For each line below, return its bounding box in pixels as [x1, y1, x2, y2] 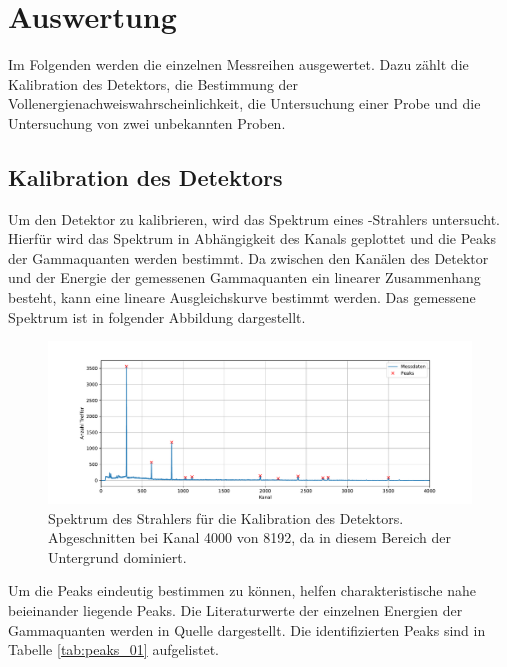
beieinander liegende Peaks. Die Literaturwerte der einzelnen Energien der [8, 599, 463, 620]
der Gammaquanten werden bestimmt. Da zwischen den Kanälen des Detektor [8, 247, 489, 268]
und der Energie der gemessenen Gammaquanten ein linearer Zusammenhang [8, 267, 481, 288]
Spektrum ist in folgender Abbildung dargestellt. [8, 306, 306, 327]
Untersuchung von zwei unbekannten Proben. [8, 112, 286, 133]
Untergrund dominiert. [48, 546, 187, 567]
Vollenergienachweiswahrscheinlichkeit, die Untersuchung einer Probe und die [8, 93, 481, 114]
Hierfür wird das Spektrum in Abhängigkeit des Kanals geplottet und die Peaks [8, 228, 496, 249]
